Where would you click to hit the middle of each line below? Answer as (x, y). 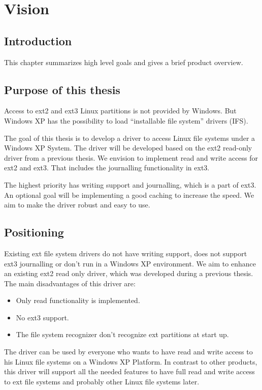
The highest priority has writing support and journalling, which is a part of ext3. (130, 184)
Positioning (34, 232)
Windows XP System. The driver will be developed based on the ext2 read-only (128, 148)
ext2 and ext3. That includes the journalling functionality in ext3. (107, 168)
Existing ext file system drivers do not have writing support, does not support (126, 253)
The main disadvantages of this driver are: (70, 283)
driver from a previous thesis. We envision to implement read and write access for (131, 157)
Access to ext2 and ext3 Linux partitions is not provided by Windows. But (120, 111)
